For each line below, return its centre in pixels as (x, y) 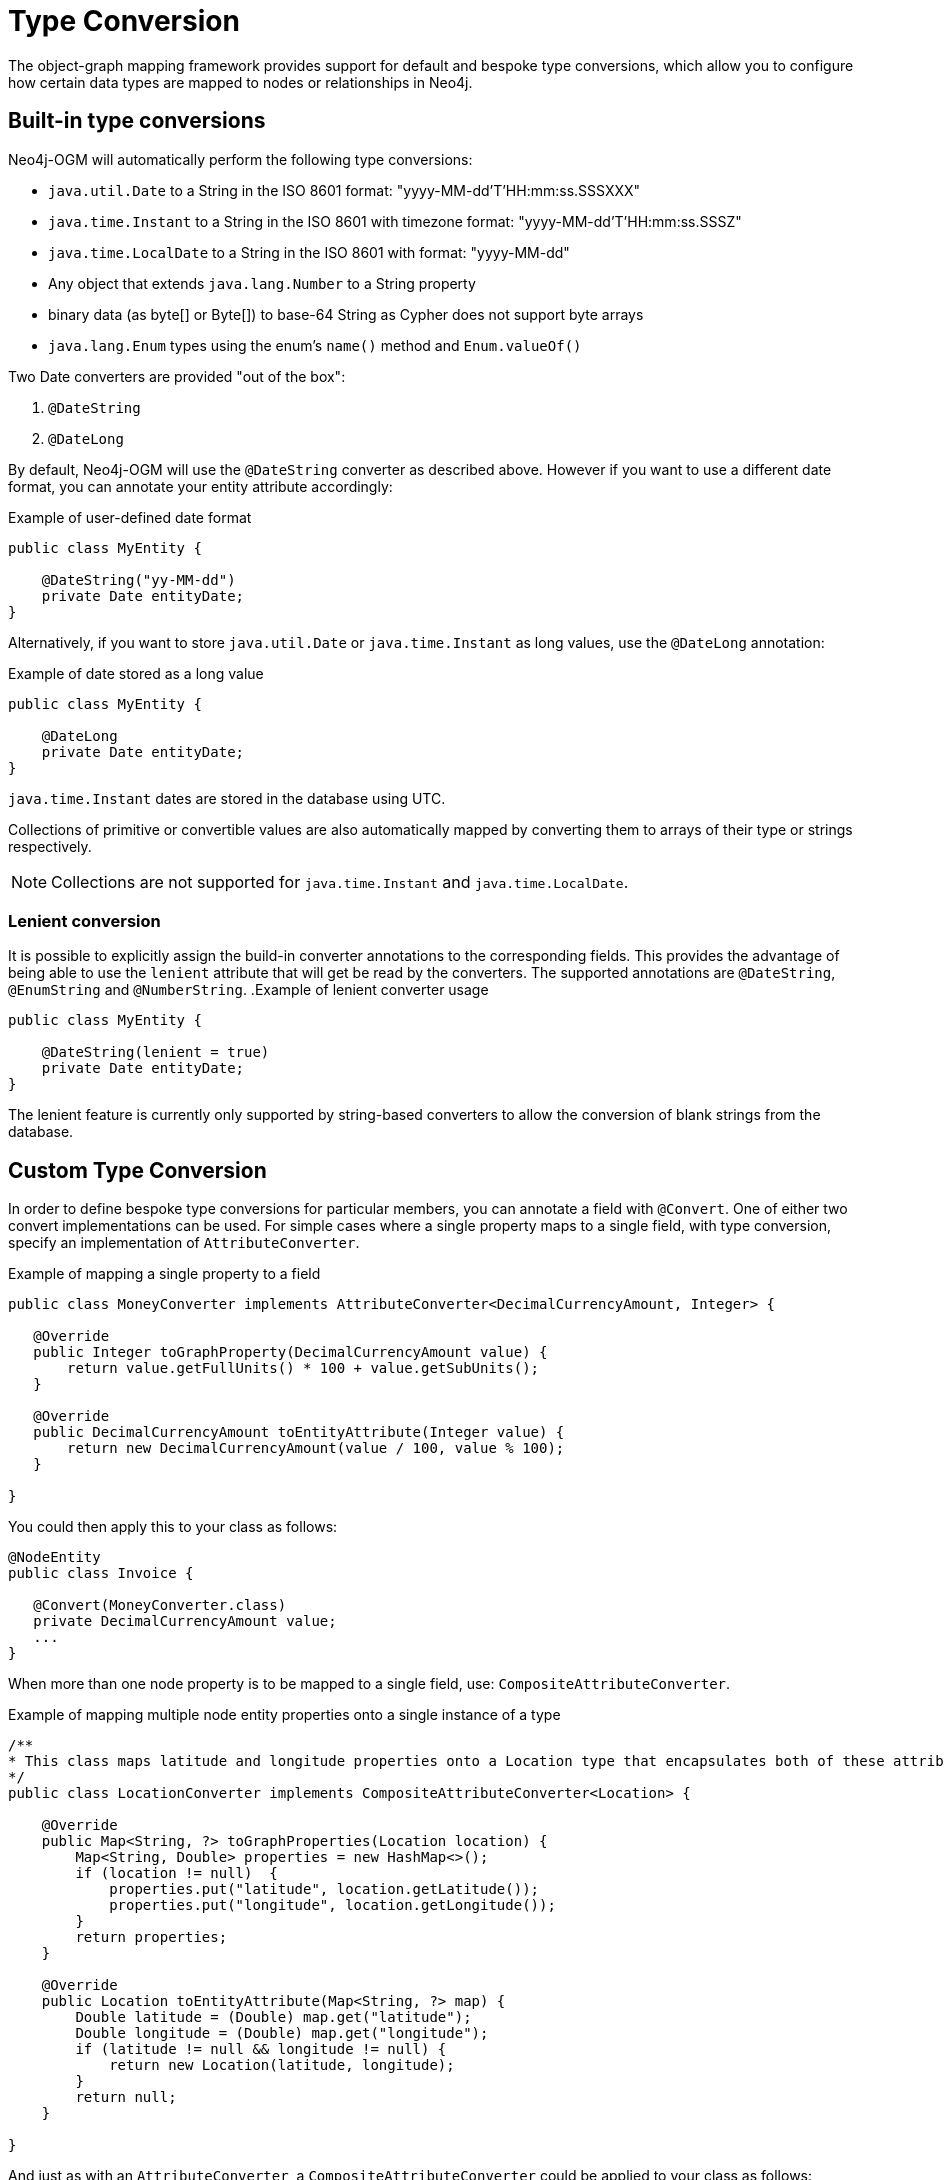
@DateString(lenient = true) (155, 1052)
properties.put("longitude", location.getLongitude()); (332, 1905)
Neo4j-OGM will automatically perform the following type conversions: (240, 159)
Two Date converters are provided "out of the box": (177, 376)
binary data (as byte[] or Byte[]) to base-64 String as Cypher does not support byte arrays (346, 314)
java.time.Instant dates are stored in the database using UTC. (227, 798)
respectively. (50, 846)
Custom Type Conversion (137, 1170)
